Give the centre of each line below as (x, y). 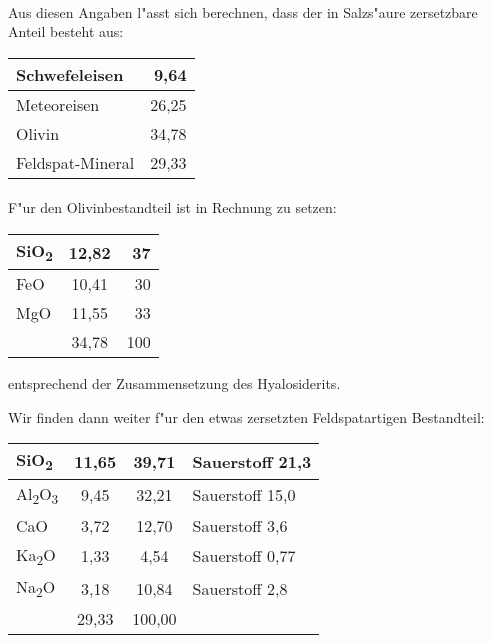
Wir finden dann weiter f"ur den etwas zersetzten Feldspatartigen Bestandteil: (246, 416)
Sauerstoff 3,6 (240, 525)
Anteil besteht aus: (66, 31)
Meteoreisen (58, 104)
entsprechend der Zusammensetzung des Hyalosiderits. (174, 383)
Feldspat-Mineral (75, 162)
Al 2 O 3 (37, 494)
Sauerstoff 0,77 (244, 556)
